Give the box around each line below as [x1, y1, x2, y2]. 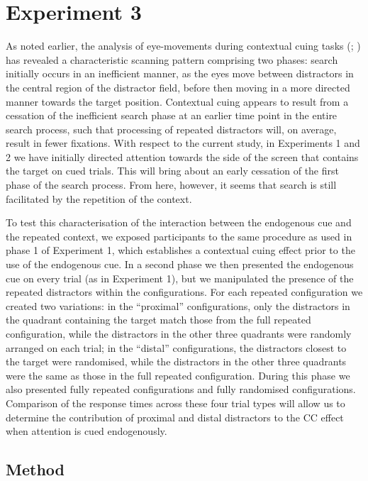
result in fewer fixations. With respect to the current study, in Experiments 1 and [6, 136, 360, 150]
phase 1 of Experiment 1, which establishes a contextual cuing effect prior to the [6, 243, 355, 258]
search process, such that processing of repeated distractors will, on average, [6, 121, 337, 136]
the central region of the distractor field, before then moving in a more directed [6, 79, 350, 94]
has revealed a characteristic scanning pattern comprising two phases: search [6, 52, 338, 67]
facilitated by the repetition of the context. [6, 191, 192, 206]
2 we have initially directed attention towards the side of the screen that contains [6, 149, 359, 164]
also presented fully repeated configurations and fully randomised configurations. [6, 382, 356, 397]
